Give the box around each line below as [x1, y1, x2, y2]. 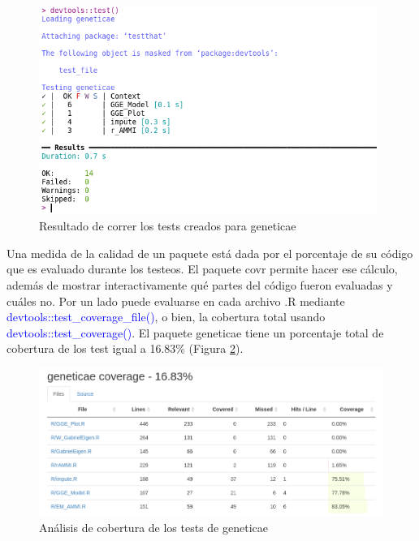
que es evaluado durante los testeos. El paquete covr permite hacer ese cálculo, [6, 260, 398, 277]
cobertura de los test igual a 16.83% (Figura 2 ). [6, 340, 244, 357]
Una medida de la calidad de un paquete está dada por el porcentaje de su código [6, 244, 413, 261]
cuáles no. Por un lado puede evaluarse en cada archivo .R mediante [6, 292, 345, 309]
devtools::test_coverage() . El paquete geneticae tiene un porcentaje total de [6, 324, 384, 341]
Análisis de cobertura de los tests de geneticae [39, 518, 268, 535]
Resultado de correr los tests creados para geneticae [39, 217, 296, 234]
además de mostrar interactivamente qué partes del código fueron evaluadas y [6, 277, 393, 294]
